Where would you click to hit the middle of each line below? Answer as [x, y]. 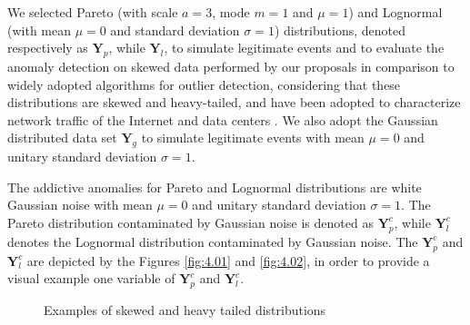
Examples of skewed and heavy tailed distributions [185, 309]
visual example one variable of [91, 278]
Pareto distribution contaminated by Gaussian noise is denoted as [190, 222]
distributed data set [62, 138]
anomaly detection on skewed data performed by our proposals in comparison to [231, 66]
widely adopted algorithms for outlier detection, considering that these [204, 84]
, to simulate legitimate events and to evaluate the [304, 48]
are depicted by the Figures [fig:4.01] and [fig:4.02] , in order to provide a [228, 260]
